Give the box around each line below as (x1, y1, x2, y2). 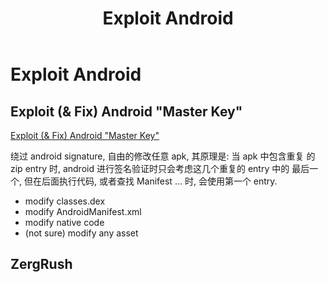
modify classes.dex (24, 195, 106, 207)
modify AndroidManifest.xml (24, 206, 142, 217)
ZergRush (10, 256, 73, 273)
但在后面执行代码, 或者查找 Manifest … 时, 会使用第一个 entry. (23, 175, 278, 187)
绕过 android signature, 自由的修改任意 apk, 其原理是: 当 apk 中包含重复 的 (10, 150, 316, 162)
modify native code (24, 217, 105, 228)
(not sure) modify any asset (24, 227, 139, 239)
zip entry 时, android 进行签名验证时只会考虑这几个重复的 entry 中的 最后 (10, 163, 310, 174)
